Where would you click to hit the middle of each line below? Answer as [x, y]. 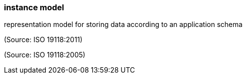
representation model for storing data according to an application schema [123, 25]
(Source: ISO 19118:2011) [43, 40]
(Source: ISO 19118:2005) [45, 55]
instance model [34, 7]
